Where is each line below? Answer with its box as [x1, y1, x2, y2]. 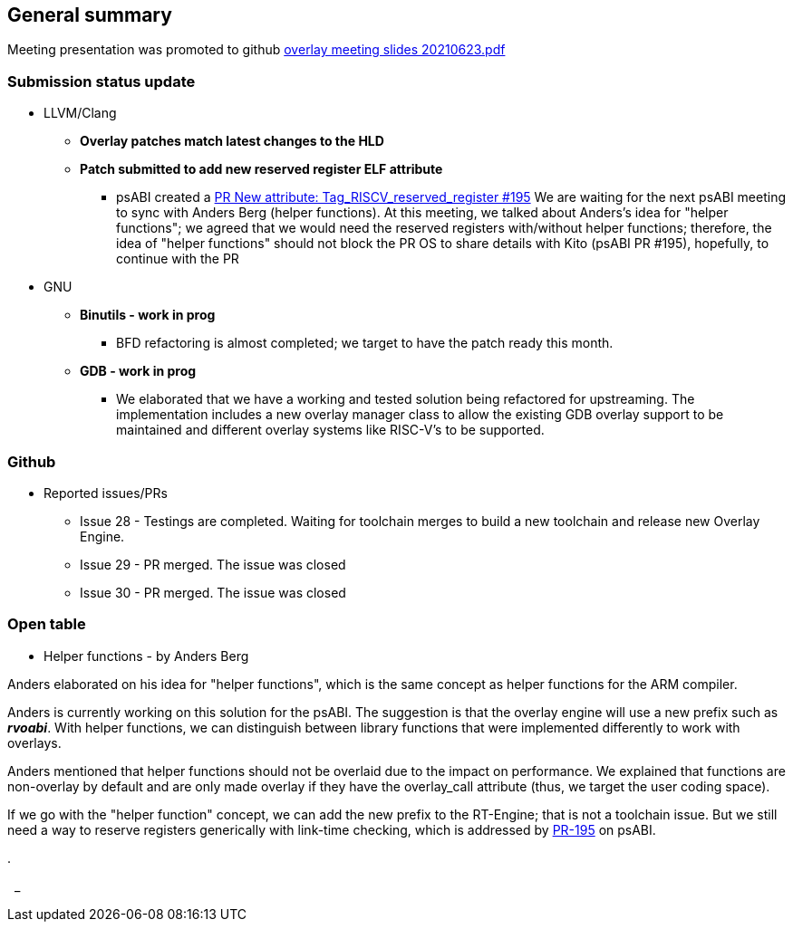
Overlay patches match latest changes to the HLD [80, 133, 384, 149]
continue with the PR [116, 251, 239, 267]
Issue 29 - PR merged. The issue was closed [80, 556, 346, 572]
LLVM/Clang [44, 105, 117, 121]
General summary [7, 4, 172, 26]
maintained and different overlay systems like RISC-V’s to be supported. [116, 422, 545, 438]
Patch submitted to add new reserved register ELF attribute [80, 161, 443, 177]
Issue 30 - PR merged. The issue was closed [80, 584, 346, 600]
